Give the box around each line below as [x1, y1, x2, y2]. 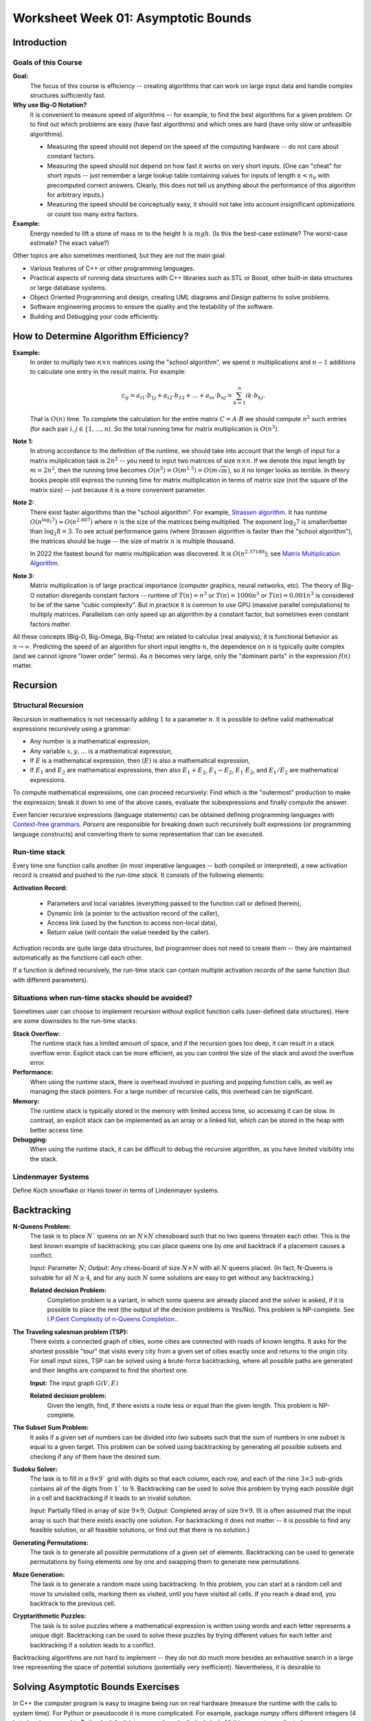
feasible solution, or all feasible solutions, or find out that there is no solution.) [30, 1525, 250, 1534]
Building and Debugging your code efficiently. [30, 312, 160, 320]
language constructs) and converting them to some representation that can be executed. [12, 830, 265, 838]
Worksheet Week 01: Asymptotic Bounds [12, 10, 252, 25]
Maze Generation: [12, 1570, 65, 1579]
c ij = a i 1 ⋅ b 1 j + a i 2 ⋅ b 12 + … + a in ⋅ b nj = [121, 391, 233, 401]
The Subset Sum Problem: [12, 1424, 89, 1432]
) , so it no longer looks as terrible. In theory [227, 466, 350, 474]
